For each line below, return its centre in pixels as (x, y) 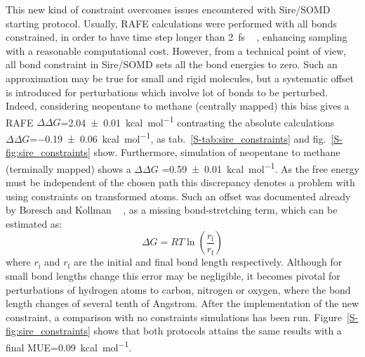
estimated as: (34, 223)
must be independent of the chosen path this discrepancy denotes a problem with (180, 182)
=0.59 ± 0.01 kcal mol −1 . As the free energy (260, 167)
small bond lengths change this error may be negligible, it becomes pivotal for (173, 276)
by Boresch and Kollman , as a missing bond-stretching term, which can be (172, 210)
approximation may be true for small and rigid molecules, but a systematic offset (180, 78)
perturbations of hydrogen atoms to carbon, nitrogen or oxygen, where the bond (178, 289)
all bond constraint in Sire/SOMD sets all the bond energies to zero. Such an (172, 64)
